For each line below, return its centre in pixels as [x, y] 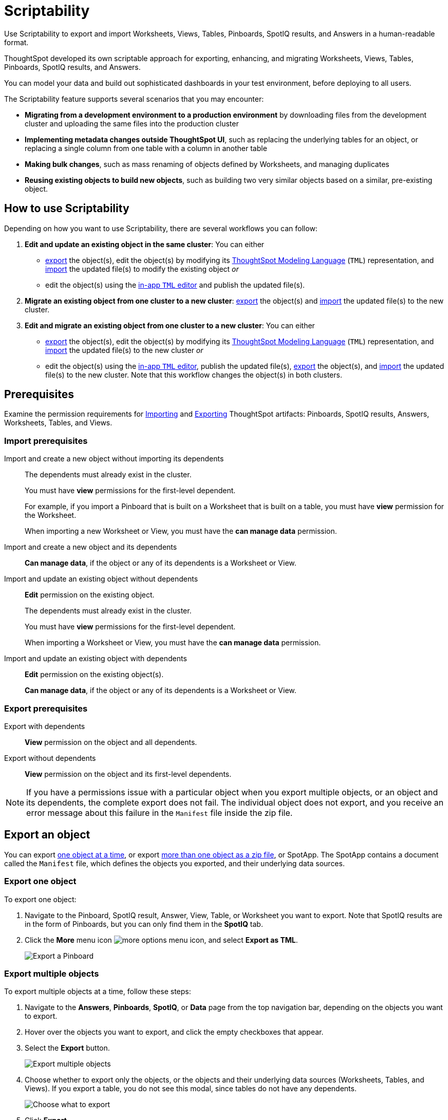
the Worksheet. [51, 515]
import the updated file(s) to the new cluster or [124, 350]
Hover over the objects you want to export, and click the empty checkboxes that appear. [174, 1032]
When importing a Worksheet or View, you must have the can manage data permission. [173, 643]
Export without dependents [50, 758]
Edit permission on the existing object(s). [94, 675]
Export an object [47, 835]
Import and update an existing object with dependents [96, 659]
